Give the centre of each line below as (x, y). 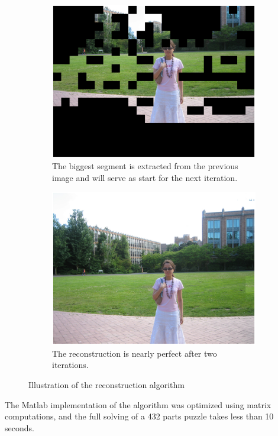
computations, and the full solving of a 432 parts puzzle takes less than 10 (139, 416)
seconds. (20, 427)
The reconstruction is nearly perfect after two (135, 353)
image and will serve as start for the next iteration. (145, 177)
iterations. (70, 365)
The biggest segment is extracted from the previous (145, 166)
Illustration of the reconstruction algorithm (107, 384)
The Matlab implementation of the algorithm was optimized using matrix (138, 404)
